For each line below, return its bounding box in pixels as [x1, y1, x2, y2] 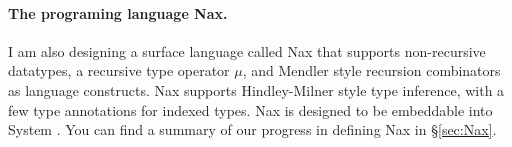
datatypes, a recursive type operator [8, 60, 230, 81]
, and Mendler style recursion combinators [242, 60, 501, 81]
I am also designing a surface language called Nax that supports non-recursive [8, 40, 486, 61]
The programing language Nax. [8, 2, 228, 23]
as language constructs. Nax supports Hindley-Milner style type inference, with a [8, 79, 505, 100]
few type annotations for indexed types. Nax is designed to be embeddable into [8, 99, 493, 120]
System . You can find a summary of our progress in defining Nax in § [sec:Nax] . [8, 119, 497, 140]
